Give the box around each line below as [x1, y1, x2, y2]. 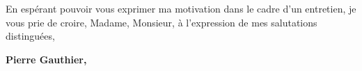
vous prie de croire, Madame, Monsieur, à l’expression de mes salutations [6, 15, 317, 29]
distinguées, [6, 29, 55, 43]
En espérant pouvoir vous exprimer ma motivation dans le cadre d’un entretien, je [6, 1, 356, 15]
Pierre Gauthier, [6, 52, 87, 66]
